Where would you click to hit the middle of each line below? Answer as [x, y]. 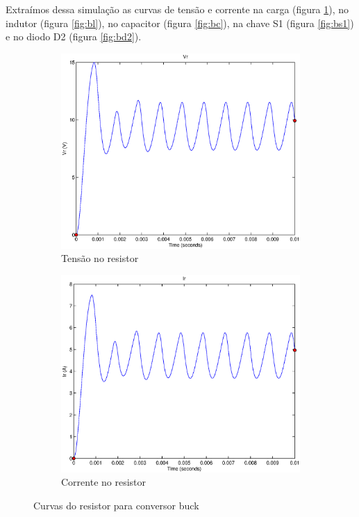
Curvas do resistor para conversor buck [116, 505]
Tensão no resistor [100, 258]
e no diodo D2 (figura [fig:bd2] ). [74, 36]
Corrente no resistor [104, 482]
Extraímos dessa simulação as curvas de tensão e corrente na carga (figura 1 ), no [177, 9]
